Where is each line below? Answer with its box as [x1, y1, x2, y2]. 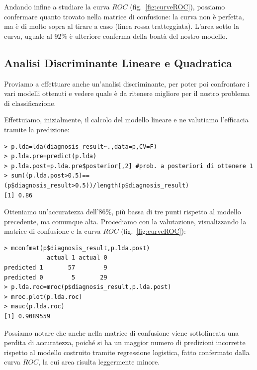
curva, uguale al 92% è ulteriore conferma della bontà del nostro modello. [4, 30, 228, 41]
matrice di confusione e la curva [4, 226, 101, 236]
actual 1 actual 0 [46, 254, 107, 262]
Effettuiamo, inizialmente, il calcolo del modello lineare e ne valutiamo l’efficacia [4, 114, 249, 125]
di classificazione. [4, 97, 56, 108]
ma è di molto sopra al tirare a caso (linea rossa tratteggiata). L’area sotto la [4, 21, 239, 31]
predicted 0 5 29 [4, 274, 107, 281]
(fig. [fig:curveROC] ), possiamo [130, 1, 225, 11]
